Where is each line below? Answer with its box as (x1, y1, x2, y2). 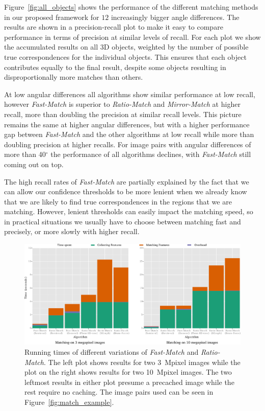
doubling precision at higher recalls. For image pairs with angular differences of (4, 139, 251, 149)
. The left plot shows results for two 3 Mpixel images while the (43, 356, 241, 367)
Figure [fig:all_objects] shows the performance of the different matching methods (4, 2, 258, 12)
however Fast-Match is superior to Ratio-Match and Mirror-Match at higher (4, 99, 241, 109)
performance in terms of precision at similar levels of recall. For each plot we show (4, 31, 261, 42)
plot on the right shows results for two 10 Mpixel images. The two (24, 367, 232, 377)
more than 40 (4, 149, 46, 159)
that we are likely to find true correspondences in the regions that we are (4, 196, 232, 207)
